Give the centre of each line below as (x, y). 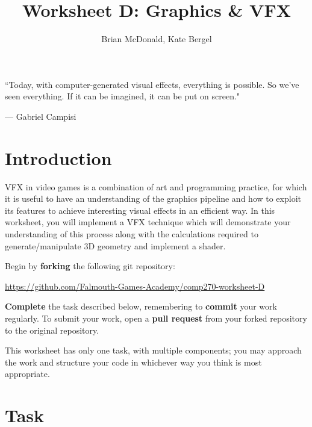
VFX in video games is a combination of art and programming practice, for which (156, 186)
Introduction (58, 157)
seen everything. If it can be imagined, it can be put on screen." (123, 96)
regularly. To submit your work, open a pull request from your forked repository (156, 318)
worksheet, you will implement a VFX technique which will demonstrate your (148, 222)
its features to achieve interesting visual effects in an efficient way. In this (140, 210)
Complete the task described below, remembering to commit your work (141, 306)
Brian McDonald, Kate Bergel (157, 39)
